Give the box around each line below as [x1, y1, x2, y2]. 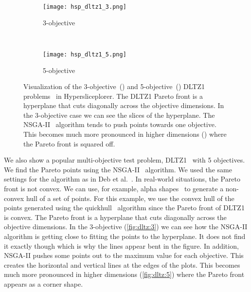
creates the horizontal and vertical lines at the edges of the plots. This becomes [4, 259, 240, 270]
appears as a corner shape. [4, 278, 83, 289]
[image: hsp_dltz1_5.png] [43, 51, 126, 58]
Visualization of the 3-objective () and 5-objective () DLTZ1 [23, 81, 205, 91]
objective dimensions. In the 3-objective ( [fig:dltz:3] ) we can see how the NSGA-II [4, 221, 248, 232]
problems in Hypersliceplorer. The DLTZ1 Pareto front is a [23, 91, 203, 101]
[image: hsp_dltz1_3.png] [43, 3, 126, 10]
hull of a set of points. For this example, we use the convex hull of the [26, 193, 234, 203]
